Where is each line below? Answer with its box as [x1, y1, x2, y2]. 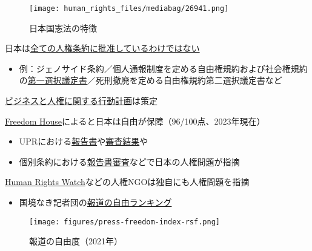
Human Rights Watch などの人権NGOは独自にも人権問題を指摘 [5, 175, 250, 188]
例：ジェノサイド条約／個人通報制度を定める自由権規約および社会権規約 [19, 62, 308, 74]
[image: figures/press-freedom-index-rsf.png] [29, 217, 220, 226]
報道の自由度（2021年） [29, 235, 122, 247]
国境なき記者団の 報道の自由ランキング [19, 196, 172, 208]
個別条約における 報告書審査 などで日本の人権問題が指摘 [19, 155, 240, 168]
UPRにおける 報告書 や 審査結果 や [19, 135, 148, 148]
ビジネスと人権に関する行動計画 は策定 [5, 94, 158, 107]
